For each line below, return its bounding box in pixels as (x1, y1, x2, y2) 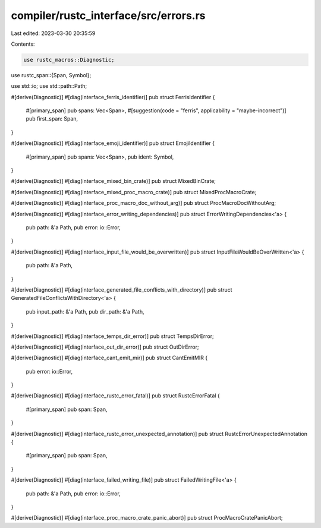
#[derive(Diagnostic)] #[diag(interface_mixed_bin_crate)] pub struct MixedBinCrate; (11, 178, 216, 185)
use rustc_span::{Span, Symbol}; (11, 71, 92, 78)
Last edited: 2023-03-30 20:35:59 (11, 30, 96, 37)
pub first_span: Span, (26, 115, 78, 122)
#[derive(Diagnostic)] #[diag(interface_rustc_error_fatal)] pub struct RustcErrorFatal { (11, 392, 220, 399)
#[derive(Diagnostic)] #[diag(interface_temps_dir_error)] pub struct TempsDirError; (11, 333, 214, 340)
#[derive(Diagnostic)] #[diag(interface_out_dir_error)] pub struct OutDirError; (11, 343, 199, 350)
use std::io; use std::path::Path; (11, 83, 87, 90)
